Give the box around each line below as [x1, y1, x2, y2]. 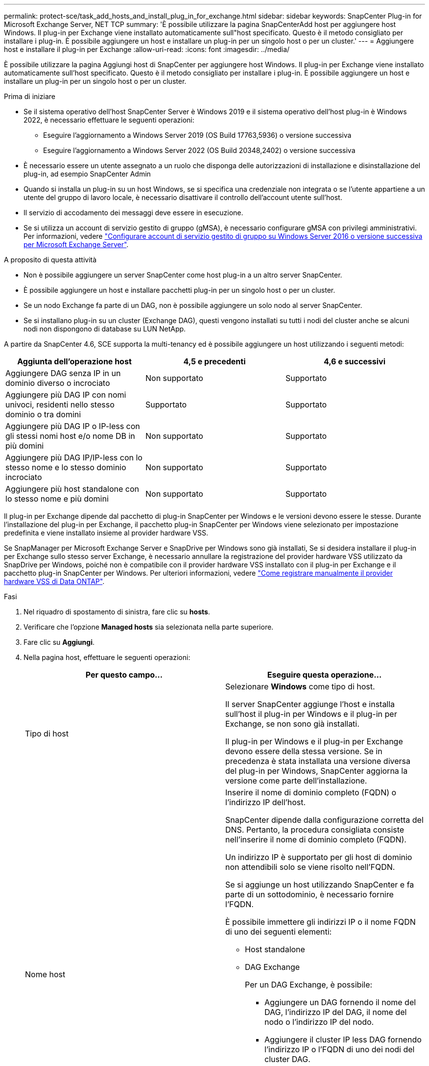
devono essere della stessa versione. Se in [225, 746, 382, 756]
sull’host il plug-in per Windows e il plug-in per [225, 709, 397, 719]
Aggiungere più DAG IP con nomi [5, 390, 126, 400]
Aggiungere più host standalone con [5, 484, 139, 494]
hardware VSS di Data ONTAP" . [4, 577, 105, 585]
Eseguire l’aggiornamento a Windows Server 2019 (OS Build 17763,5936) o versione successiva [43, 131, 352, 139]
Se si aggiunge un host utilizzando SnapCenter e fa [225, 880, 414, 889]
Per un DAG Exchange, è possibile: [245, 980, 373, 990]
